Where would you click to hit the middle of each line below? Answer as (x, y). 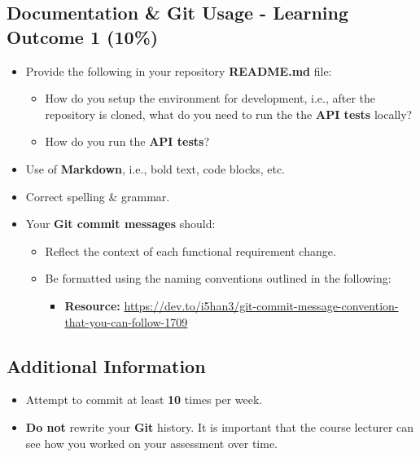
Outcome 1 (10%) (83, 36)
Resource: (92, 305)
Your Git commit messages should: (120, 224)
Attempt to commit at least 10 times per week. (144, 400)
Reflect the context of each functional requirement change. (190, 250)
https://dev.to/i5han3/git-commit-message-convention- (261, 305)
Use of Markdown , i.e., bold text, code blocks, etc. (155, 168)
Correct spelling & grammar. (98, 196)
